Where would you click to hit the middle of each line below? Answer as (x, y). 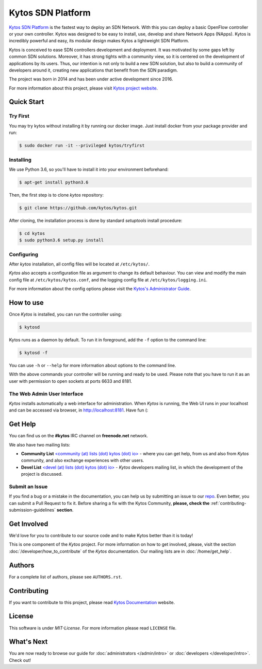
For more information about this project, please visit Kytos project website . (83, 88)
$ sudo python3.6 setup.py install (61, 240)
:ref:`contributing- (228, 503)
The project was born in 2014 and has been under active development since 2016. (91, 79)
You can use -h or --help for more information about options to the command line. (93, 365)
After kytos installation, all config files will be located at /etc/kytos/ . (79, 264)
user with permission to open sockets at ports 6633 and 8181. (71, 381)
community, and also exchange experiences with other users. (82, 461)
